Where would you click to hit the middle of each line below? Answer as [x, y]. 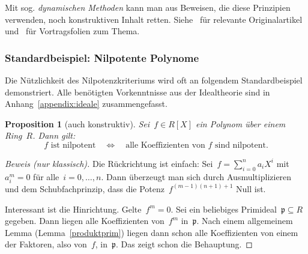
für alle [46, 176]
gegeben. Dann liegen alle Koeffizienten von [85, 221]
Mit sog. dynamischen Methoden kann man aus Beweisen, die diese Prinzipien [148, 7]
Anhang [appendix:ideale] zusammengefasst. [86, 104]
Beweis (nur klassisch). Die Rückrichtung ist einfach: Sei [109, 163]
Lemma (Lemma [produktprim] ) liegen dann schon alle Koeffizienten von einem [152, 232]
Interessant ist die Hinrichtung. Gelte [73, 209]
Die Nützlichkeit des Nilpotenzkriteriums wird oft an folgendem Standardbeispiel [154, 80]
